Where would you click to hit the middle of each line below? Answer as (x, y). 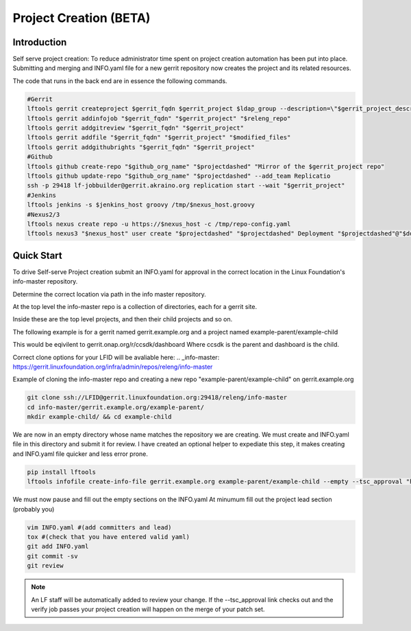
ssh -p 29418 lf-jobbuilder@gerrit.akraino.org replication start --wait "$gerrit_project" (186, 186)
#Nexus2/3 (43, 214)
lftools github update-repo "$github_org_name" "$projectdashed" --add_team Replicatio (179, 176)
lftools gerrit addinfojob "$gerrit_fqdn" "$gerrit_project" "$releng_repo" (159, 118)
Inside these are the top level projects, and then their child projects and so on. (123, 319)
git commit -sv (52, 556)
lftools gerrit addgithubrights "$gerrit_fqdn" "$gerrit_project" (141, 147)
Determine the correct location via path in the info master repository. (109, 294)
